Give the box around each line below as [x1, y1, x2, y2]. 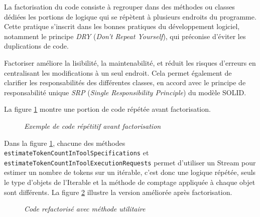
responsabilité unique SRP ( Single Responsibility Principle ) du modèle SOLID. [4, 87, 246, 97]
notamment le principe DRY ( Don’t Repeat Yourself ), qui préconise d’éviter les [4, 31, 246, 41]
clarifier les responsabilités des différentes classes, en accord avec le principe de [4, 77, 246, 88]
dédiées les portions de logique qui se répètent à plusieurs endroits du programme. [4, 11, 256, 22]
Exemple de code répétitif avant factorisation [24, 120, 161, 131]
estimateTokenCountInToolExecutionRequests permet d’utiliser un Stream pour [4, 157, 256, 167]
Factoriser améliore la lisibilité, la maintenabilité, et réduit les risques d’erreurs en [4, 57, 256, 68]
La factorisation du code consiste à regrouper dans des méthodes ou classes [4, 2, 235, 12]
